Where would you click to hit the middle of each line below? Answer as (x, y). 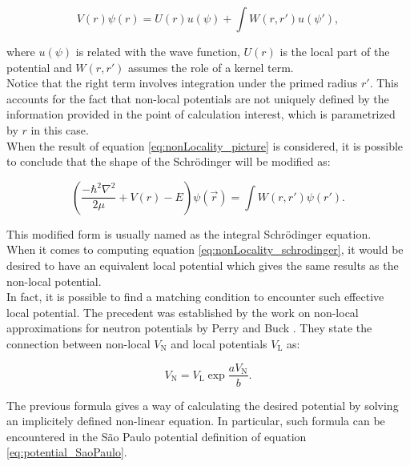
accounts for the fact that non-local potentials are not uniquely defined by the (198, 98)
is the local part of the (335, 51)
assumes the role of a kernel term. (211, 67)
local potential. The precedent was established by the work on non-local (183, 312)
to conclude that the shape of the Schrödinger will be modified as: (169, 161)
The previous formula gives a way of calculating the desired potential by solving (203, 405)
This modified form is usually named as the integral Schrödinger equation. (189, 233)
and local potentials (219, 343)
